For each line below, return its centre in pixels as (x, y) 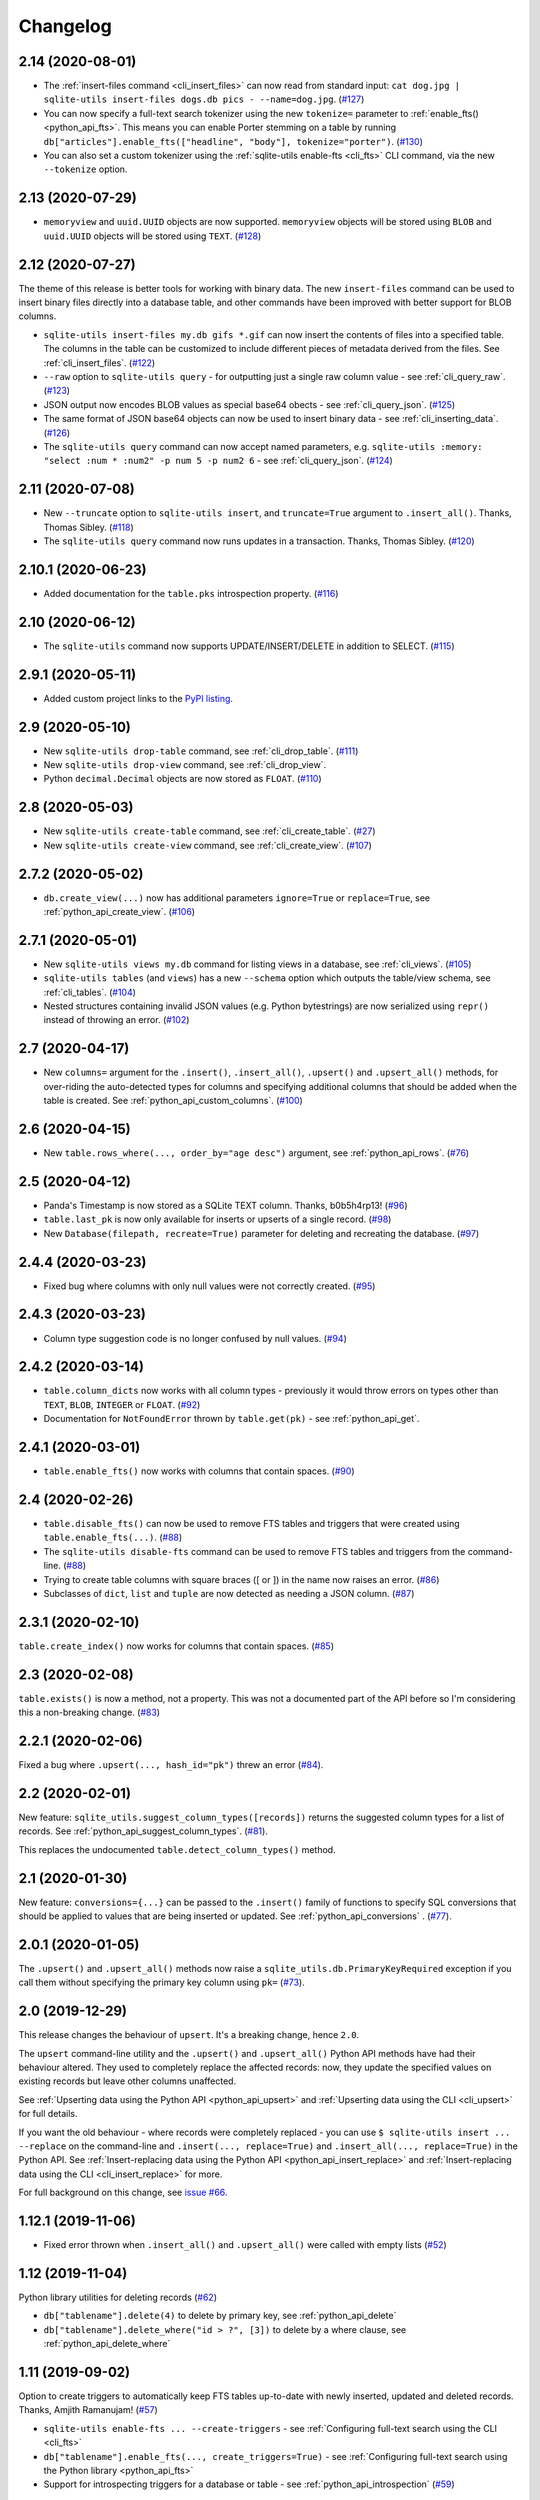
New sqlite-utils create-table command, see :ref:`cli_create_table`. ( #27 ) (209, 831)
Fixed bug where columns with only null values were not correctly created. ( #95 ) (209, 1286)
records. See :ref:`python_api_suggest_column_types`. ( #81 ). (143, 1831)
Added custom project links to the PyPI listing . (138, 698)
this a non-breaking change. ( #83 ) (89, 1712)
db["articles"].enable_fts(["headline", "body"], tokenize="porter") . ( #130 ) (233, 141)
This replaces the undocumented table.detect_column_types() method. (177, 1849)
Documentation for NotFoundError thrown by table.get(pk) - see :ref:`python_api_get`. (231, 1419)
